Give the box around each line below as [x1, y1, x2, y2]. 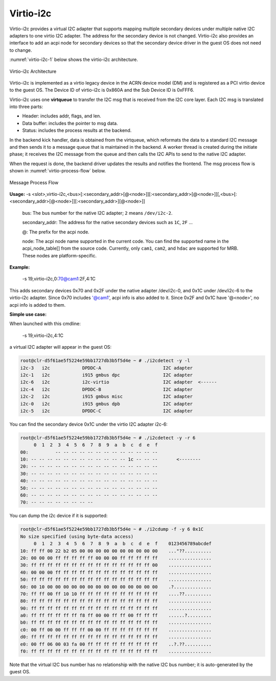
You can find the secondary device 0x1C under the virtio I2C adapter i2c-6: [9, 421, 168, 427]
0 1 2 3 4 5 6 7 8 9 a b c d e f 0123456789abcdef [33, 541, 212, 547]
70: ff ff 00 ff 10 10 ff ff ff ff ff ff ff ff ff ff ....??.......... [20, 591, 212, 597]
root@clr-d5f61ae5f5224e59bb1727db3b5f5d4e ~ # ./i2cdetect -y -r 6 [20, 435, 196, 440]
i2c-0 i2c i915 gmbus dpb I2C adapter [20, 400, 193, 407]
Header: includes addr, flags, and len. [22, 113, 102, 119]
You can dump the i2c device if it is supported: [9, 513, 108, 519]
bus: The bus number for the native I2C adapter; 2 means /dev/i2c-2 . [22, 210, 173, 216]
